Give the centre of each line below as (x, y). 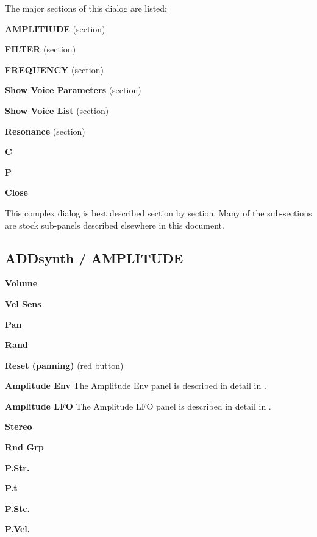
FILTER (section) (41, 49)
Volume (21, 283)
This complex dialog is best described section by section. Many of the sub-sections (158, 212)
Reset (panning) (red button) (64, 365)
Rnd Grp (24, 447)
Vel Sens (23, 303)
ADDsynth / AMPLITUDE (94, 258)
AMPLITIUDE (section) (55, 28)
